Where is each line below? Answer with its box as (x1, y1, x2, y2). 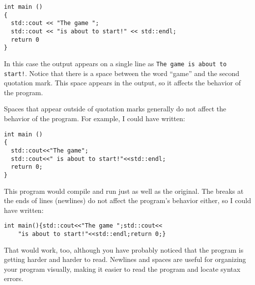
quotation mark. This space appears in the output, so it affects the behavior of (4, 78, 241, 88)
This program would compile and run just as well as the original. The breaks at (4, 185, 244, 196)
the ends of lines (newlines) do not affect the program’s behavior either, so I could (4, 195, 251, 206)
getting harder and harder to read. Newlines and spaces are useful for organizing (4, 254, 246, 264)
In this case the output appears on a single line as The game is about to (4, 58, 227, 68)
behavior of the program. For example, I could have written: (4, 113, 185, 124)
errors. (4, 273, 24, 284)
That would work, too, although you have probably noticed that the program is (4, 244, 244, 255)
